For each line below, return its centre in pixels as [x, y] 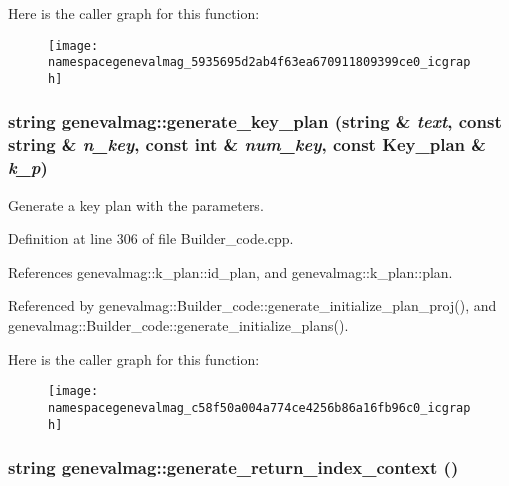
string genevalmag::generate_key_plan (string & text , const [255, 121]
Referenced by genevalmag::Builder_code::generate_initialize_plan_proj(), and [252, 305]
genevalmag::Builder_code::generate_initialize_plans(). [178, 325]
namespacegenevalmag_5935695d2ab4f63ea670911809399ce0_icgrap [259, 62]
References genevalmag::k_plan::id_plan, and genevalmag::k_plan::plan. [230, 271]
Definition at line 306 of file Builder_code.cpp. [151, 238]
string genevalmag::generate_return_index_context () [233, 467]
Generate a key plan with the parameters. [136, 204]
